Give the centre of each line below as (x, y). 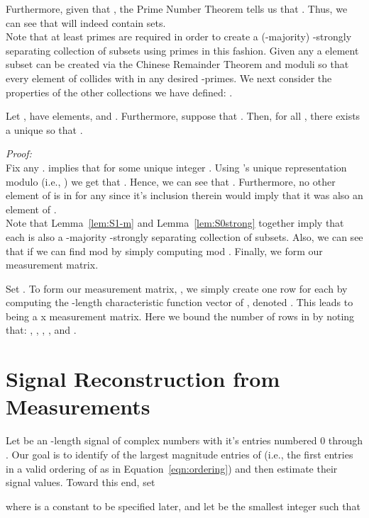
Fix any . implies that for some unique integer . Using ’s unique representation (176, 167)
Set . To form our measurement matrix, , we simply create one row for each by (177, 288)
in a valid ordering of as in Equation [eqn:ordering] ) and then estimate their (172, 468)
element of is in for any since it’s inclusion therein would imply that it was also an (184, 195)
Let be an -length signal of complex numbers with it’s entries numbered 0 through (184, 440)
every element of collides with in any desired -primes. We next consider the (169, 78)
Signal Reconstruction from (143, 379)
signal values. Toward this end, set (81, 482)
